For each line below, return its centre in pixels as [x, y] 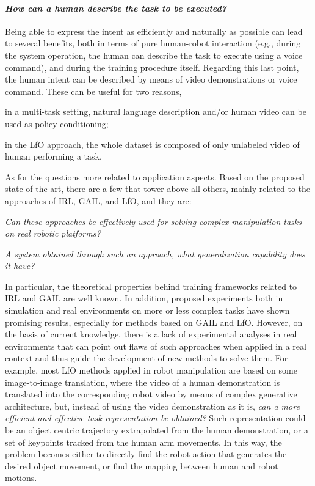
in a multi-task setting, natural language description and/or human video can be [156, 112]
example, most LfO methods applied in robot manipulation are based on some [151, 370]
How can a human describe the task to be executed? [116, 8]
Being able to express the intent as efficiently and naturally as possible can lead [154, 31]
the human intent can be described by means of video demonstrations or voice [151, 79]
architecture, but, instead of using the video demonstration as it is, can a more [152, 406]
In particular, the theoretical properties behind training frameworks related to [151, 286]
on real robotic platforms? [53, 233]
